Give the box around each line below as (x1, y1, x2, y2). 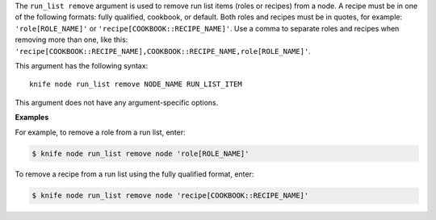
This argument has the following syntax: (15, 60, 149, 70)
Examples (15, 113, 49, 122)
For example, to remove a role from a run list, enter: (15, 127, 186, 137)
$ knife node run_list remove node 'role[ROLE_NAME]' (31, 149, 249, 158)
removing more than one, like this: (15, 35, 128, 44)
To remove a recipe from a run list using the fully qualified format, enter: (15, 169, 254, 179)
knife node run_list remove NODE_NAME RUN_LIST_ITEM (29, 80, 242, 89)
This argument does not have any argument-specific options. (15, 98, 219, 107)
